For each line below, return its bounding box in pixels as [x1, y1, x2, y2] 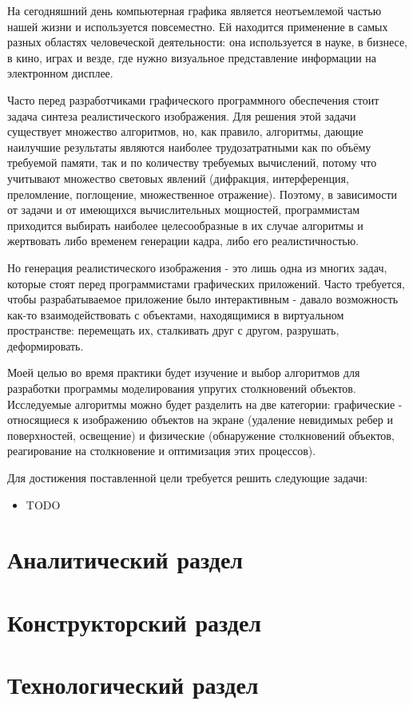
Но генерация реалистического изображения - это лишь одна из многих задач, [7, 259, 387, 275]
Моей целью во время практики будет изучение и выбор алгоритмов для [7, 364, 360, 381]
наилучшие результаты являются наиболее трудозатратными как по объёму [7, 138, 371, 155]
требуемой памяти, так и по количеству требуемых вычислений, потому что [7, 154, 377, 171]
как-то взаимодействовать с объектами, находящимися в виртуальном [7, 306, 344, 323]
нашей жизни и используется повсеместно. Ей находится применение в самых [7, 18, 388, 34]
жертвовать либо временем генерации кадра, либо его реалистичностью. [7, 232, 359, 249]
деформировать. [7, 337, 84, 354]
